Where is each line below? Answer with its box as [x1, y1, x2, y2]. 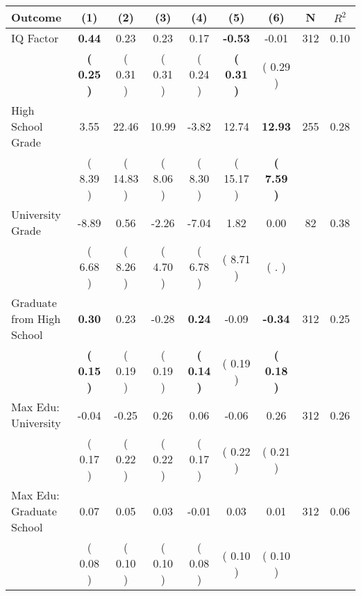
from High [11, 311, 61, 326]
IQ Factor [11, 30, 59, 46]
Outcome [11, 9, 62, 25]
